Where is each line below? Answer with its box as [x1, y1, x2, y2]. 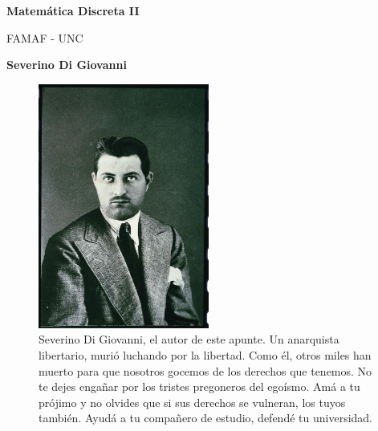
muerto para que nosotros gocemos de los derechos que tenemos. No [39, 362, 372, 379]
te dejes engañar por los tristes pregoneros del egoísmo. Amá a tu [39, 378, 360, 395]
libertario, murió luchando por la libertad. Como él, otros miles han [39, 347, 372, 363]
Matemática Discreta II [6, 2, 140, 18]
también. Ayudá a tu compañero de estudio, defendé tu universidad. [39, 409, 372, 426]
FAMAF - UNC [6, 29, 83, 46]
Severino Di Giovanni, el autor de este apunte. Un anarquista [39, 331, 339, 348]
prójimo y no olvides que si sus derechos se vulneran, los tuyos [39, 393, 346, 410]
